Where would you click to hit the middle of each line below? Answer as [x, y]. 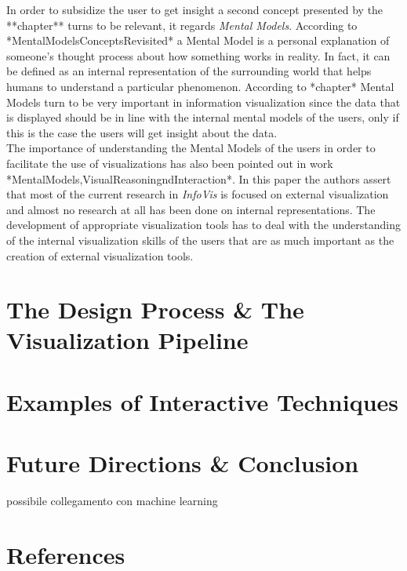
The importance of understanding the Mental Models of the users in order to [191, 148]
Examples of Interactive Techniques [202, 401]
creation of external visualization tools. [100, 255]
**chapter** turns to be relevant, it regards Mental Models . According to [182, 25]
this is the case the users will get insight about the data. [142, 132]
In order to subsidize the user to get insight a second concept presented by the [195, 9]
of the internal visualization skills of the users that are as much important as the [200, 240]
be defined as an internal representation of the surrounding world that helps [189, 71]
